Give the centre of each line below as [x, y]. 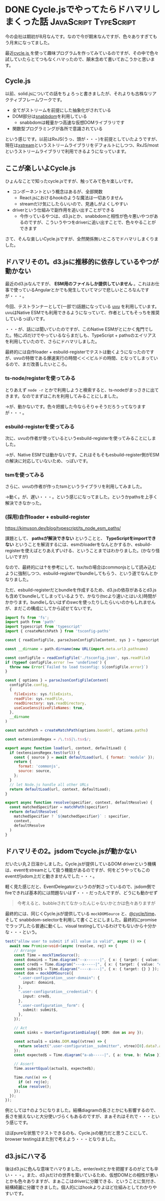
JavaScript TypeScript [93, 22]
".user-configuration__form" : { [51, 1005]
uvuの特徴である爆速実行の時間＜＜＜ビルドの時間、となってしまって [83, 358]
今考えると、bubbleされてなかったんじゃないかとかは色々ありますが [86, 903]
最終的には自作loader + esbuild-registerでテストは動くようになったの [75, 352]
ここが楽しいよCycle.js [41, 168]
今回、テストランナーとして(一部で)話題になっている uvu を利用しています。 [82, 307]
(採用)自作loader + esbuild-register [47, 517]
